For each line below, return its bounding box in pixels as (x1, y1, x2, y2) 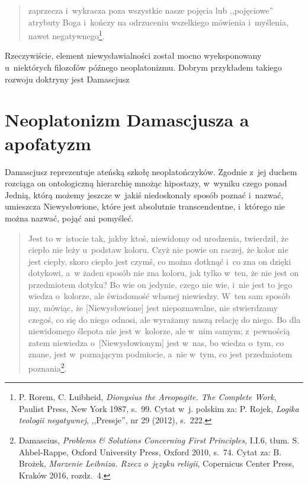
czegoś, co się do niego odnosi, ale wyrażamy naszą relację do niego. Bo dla (28, 313, 301, 325)
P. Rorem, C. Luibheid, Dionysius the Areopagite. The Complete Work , (18, 391, 277, 403)
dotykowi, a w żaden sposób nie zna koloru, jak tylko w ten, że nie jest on (28, 267, 299, 279)
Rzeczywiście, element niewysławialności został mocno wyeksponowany (5, 49, 262, 62)
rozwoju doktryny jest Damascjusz (5, 72, 130, 85)
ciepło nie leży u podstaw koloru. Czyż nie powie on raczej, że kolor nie (28, 243, 288, 256)
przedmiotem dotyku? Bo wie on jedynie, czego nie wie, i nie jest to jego (28, 278, 293, 290)
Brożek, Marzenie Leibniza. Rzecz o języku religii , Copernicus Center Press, (18, 457, 294, 470)
